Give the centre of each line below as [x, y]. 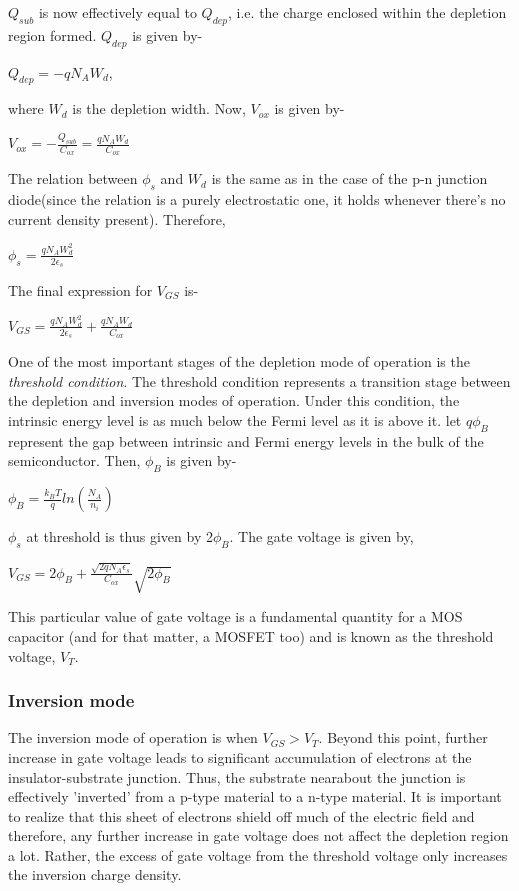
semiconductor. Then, [74, 460]
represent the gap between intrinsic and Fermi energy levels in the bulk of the [246, 440]
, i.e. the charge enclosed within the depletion [367, 12]
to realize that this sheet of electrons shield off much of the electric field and [241, 815]
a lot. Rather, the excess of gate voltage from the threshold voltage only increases [258, 854]
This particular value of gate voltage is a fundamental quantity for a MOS [235, 616]
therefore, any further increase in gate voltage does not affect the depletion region [258, 835]
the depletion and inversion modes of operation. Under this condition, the [234, 400]
